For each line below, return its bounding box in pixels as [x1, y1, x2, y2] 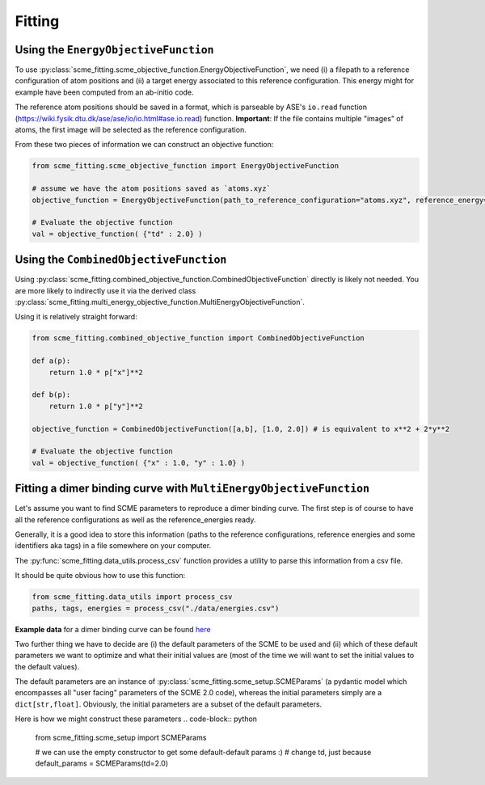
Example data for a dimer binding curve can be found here [15, 624, 211, 634]
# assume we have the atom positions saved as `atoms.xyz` [32, 184, 271, 193]
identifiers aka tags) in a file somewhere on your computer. [15, 541, 212, 551]
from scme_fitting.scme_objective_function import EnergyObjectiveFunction [32, 162, 339, 171]
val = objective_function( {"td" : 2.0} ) [32, 229, 203, 238]
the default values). [15, 661, 80, 671]
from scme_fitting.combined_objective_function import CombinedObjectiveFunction [32, 334, 365, 343]
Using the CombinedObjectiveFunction [15, 253, 227, 267]
